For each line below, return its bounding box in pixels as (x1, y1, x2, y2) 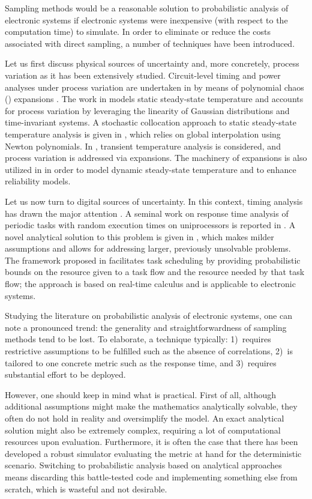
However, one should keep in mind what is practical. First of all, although (5, 388, 277, 401)
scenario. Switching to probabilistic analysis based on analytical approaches (5, 459, 282, 471)
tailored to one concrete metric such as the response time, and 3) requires (5, 356, 277, 369)
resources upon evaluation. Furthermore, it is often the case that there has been (5, 435, 298, 448)
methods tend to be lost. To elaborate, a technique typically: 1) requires (5, 333, 271, 345)
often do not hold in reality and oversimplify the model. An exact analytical (5, 412, 284, 424)
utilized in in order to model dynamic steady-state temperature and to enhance (5, 163, 296, 175)
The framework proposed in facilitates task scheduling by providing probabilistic (5, 253, 301, 266)
